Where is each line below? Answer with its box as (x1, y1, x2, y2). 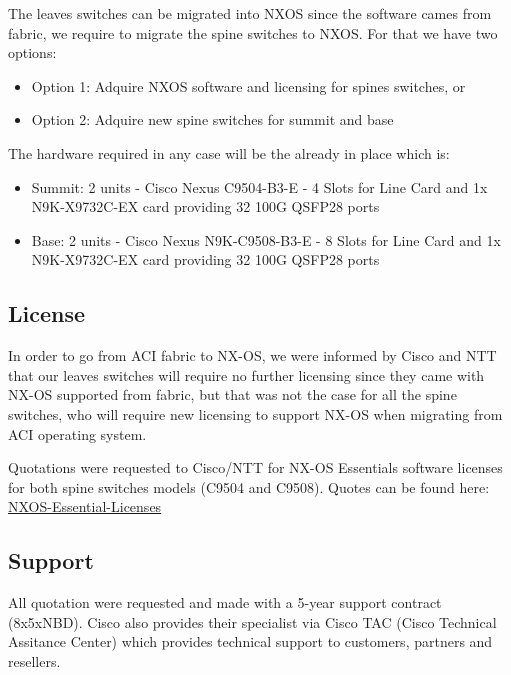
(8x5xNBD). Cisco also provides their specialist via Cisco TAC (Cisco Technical (8, 611, 497, 632)
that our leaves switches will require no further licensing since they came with (8, 364, 485, 385)
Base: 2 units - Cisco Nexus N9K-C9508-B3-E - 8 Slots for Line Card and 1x (31, 229, 501, 250)
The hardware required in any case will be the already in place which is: (8, 142, 450, 163)
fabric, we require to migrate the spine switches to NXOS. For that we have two (8, 22, 498, 43)
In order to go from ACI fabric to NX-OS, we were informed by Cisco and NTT (8, 345, 497, 366)
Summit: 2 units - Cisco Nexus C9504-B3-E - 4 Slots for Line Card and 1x (31, 176, 488, 197)
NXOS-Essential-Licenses (8, 496, 162, 517)
